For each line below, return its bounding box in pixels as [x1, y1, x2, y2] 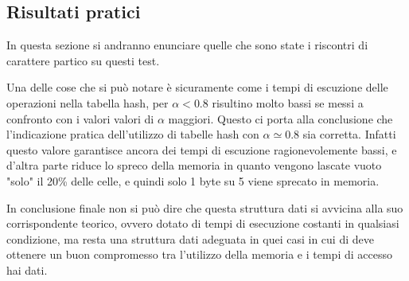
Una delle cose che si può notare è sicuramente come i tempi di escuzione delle [6, 79, 388, 96]
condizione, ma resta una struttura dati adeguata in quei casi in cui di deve [6, 230, 374, 247]
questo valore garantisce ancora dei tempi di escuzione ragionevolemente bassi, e [6, 141, 397, 158]
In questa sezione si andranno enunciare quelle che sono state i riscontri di [6, 37, 368, 53]
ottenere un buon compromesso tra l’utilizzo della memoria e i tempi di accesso [6, 246, 392, 263]
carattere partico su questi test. [6, 52, 160, 68]
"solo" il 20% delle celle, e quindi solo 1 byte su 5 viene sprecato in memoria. [6, 172, 380, 189]
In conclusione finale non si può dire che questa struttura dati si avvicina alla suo [6, 199, 403, 216]
